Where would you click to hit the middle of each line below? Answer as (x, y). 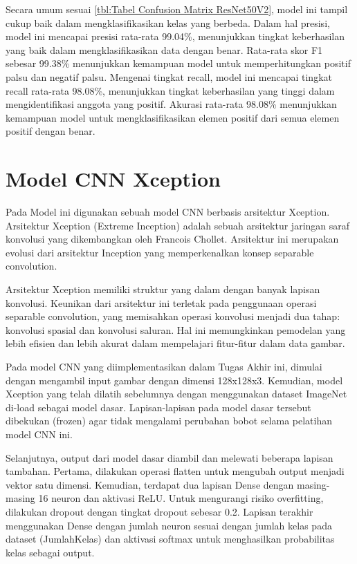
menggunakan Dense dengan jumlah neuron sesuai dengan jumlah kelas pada (169, 525)
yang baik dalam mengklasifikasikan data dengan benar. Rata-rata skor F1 (164, 49)
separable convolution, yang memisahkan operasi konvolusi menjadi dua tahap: (173, 316)
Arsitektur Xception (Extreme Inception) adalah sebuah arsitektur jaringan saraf (178, 225)
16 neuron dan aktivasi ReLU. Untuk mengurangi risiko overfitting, (181, 498)
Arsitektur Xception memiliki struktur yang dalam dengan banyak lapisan (163, 289)
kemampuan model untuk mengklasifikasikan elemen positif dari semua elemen (173, 117)
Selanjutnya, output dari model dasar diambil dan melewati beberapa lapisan (170, 457)
